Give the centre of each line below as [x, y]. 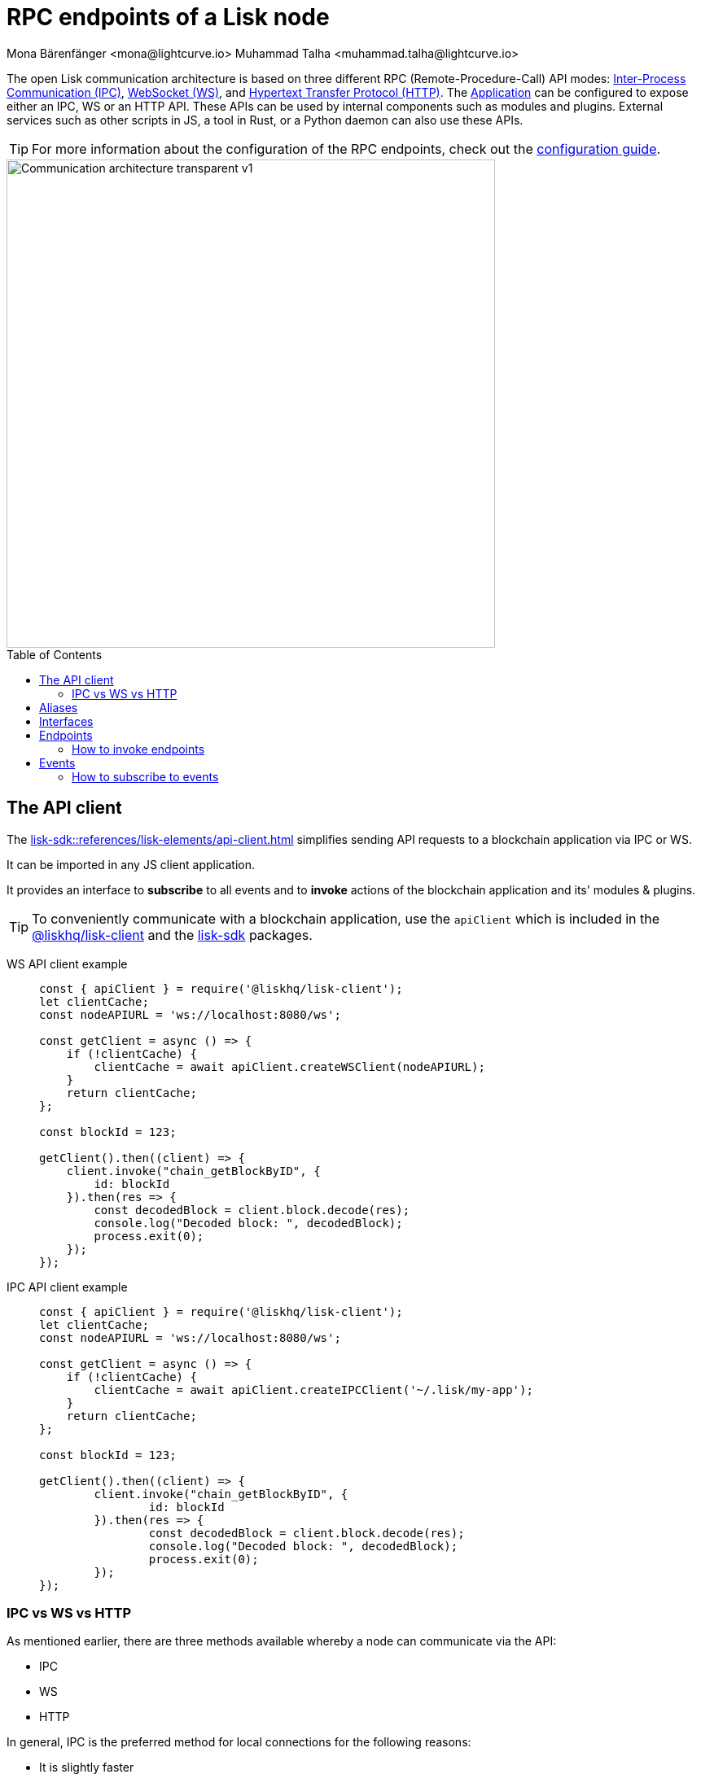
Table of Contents [55, 654]
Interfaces [66, 721]
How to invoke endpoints [138, 749]
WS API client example [67, 963]
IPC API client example [67, 1287]
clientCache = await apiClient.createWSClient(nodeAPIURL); [289, 1066]
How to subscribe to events [145, 776]
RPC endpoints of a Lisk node [168, 17]
